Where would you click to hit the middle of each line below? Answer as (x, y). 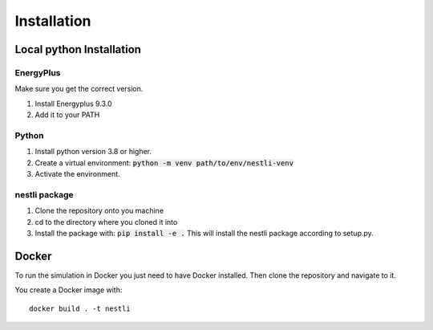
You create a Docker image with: (69, 290)
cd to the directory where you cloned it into (106, 222)
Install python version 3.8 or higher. (93, 152)
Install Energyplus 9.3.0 (73, 104)
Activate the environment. (77, 174)
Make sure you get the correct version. (79, 89)
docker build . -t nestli (80, 308)
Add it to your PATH (67, 115)
